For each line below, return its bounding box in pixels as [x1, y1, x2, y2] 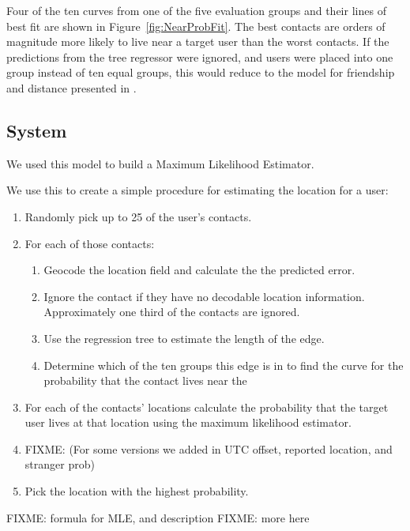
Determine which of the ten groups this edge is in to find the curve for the [43, 356, 404, 373]
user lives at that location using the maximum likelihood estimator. [24, 414, 352, 431]
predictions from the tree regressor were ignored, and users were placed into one [6, 48, 393, 65]
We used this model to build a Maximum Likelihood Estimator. [6, 155, 314, 171]
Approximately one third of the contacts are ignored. [43, 303, 300, 320]
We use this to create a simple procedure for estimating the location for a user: [6, 182, 389, 198]
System [6, 118, 67, 142]
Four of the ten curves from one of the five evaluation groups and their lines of [6, 2, 386, 18]
